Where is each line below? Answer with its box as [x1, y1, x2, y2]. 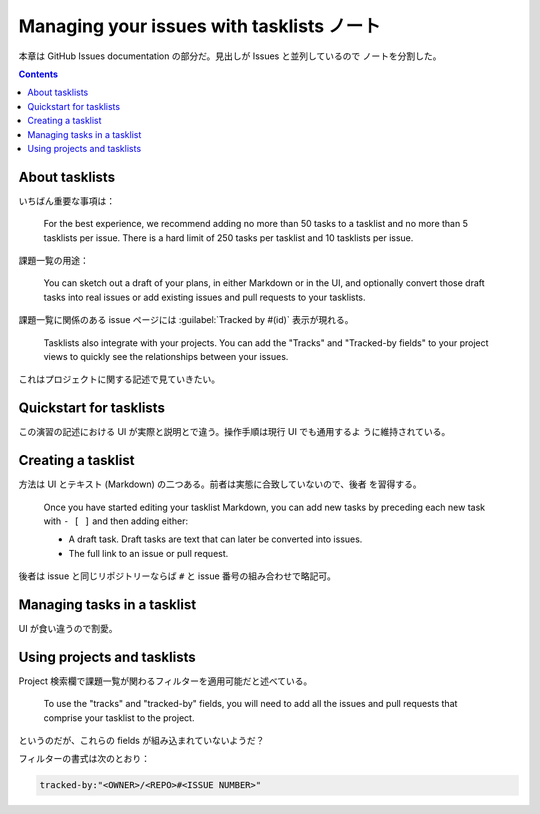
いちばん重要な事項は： [18, 195, 115, 207]
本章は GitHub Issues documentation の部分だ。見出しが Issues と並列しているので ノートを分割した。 [18, 50, 442, 62]
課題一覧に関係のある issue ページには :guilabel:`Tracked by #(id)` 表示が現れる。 [18, 314, 354, 326]
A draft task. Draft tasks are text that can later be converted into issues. [68, 533, 363, 545]
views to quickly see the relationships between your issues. [43, 350, 289, 362]
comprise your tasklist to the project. [43, 711, 195, 724]
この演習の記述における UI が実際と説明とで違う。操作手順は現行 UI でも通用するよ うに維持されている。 [18, 426, 451, 438]
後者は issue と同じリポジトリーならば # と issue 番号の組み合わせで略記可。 [18, 570, 337, 582]
